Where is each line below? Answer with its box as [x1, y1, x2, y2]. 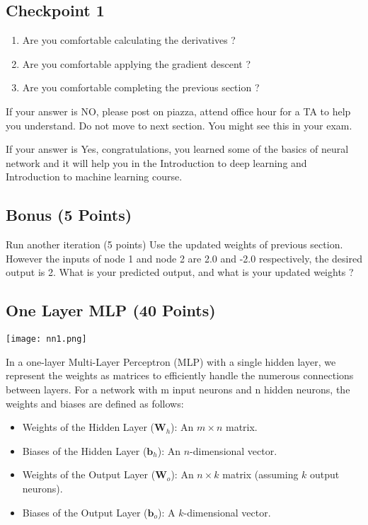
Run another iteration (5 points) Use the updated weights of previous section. [6, 237, 343, 252]
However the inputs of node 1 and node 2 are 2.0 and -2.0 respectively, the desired [6, 250, 362, 265]
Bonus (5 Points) [6, 204, 132, 226]
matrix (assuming [222, 467, 299, 482]
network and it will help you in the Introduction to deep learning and [6, 155, 307, 170]
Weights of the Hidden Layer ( [22, 420, 154, 434]
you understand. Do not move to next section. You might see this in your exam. [6, 117, 352, 132]
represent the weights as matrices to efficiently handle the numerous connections [6, 368, 354, 383]
